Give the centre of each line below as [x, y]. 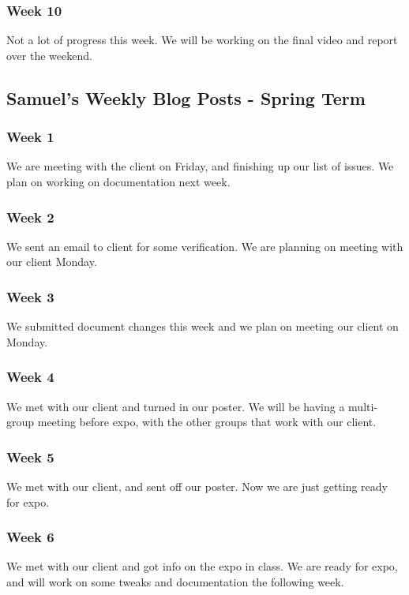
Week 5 [30, 457]
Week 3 [30, 296]
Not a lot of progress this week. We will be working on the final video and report [202, 40]
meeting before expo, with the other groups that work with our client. [207, 422]
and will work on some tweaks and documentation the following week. [175, 582]
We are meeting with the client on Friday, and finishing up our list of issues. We [200, 166]
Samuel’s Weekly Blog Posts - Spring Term [186, 97]
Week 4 [30, 377]
